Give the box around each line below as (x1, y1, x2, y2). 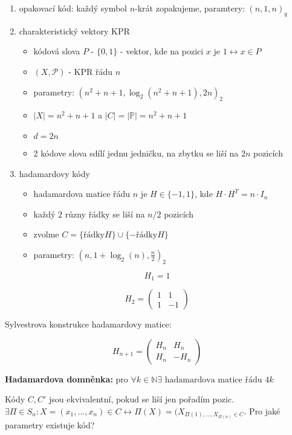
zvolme (33, 228, 59, 240)
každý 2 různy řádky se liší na (33, 207, 145, 220)
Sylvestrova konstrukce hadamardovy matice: (5, 318, 172, 330)
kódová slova (33, 45, 80, 57)
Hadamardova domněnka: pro (5, 372, 128, 385)
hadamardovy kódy (19, 167, 90, 179)
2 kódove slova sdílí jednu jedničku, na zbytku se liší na (33, 146, 239, 159)
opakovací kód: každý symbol (19, 2, 127, 14)
